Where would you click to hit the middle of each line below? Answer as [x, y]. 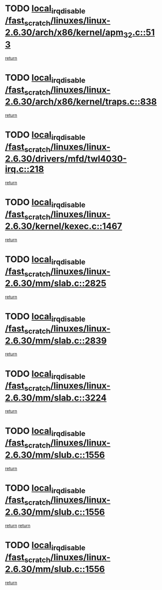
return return [18, 525]
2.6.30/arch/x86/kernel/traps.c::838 [81, 102]
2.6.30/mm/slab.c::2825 [56, 284]
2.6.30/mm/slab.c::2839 [56, 340]
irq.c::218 [25, 169]
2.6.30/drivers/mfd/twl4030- [66, 159]
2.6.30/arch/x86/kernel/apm [64, 33]
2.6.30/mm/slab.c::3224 [56, 398]
